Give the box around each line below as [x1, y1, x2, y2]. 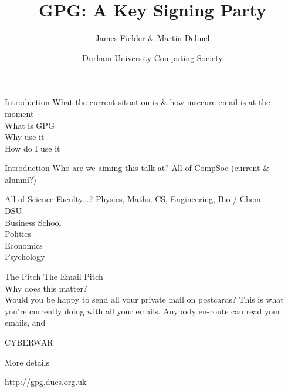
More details [5, 356, 49, 368]
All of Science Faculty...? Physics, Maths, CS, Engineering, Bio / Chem [5, 193, 261, 205]
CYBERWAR [5, 336, 53, 348]
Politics [5, 227, 31, 240]
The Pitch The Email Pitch [5, 270, 103, 283]
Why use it [5, 130, 45, 143]
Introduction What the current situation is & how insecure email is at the [5, 96, 270, 108]
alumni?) [5, 173, 37, 185]
